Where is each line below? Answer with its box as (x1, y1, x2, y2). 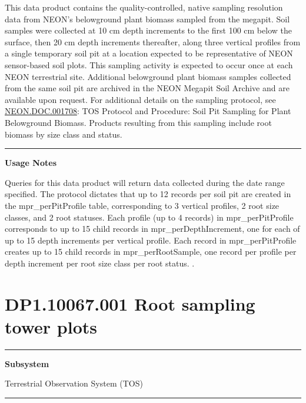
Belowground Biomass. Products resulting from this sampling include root (5, 116, 272, 128)
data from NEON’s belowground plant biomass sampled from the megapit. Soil (5, 12, 290, 25)
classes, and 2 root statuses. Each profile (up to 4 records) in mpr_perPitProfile (5, 211, 294, 223)
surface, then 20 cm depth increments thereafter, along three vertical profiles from (5, 35, 301, 48)
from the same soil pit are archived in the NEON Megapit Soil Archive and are (5, 82, 290, 94)
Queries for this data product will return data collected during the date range (5, 176, 285, 188)
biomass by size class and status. (5, 128, 122, 140)
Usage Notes (5, 156, 57, 169)
